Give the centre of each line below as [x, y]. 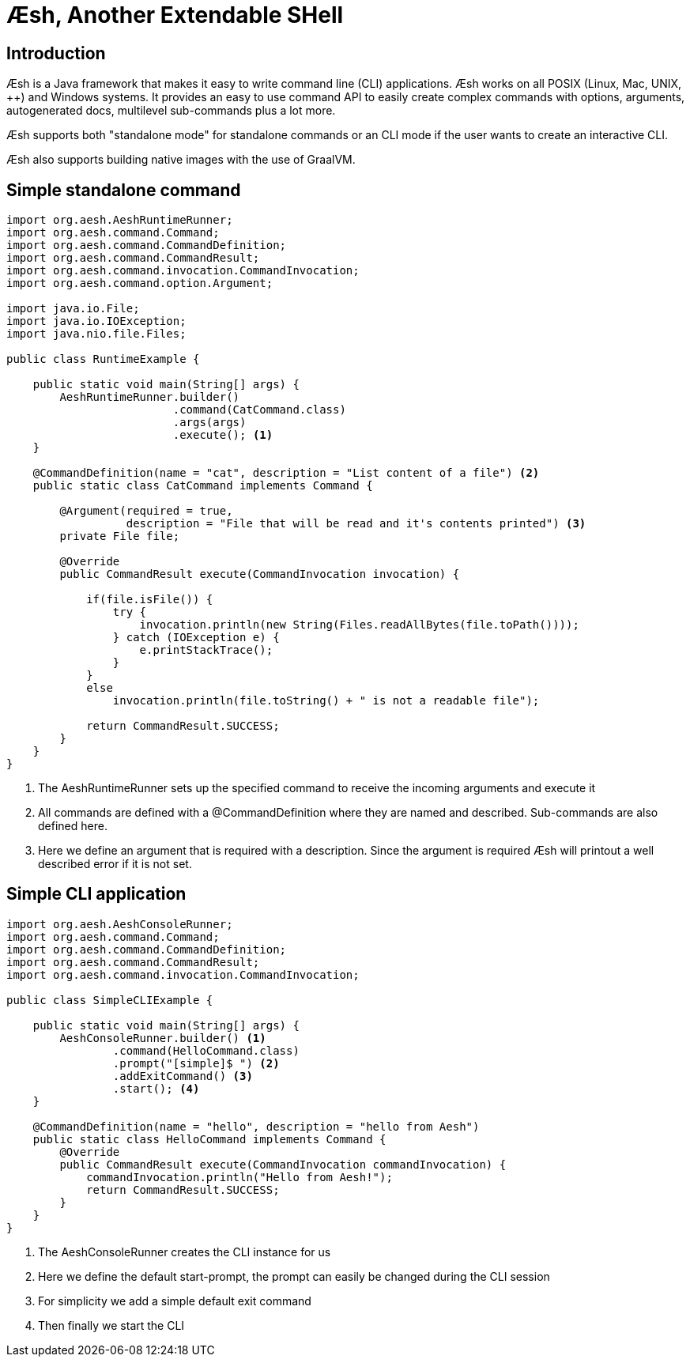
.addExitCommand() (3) [183, 1076]
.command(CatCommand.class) [259, 410]
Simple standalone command [124, 190]
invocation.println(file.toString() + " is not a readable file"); [326, 701]
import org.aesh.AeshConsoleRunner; [120, 924]
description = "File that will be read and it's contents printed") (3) [356, 524]
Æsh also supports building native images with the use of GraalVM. [181, 160]
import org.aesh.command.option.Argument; [140, 283]
